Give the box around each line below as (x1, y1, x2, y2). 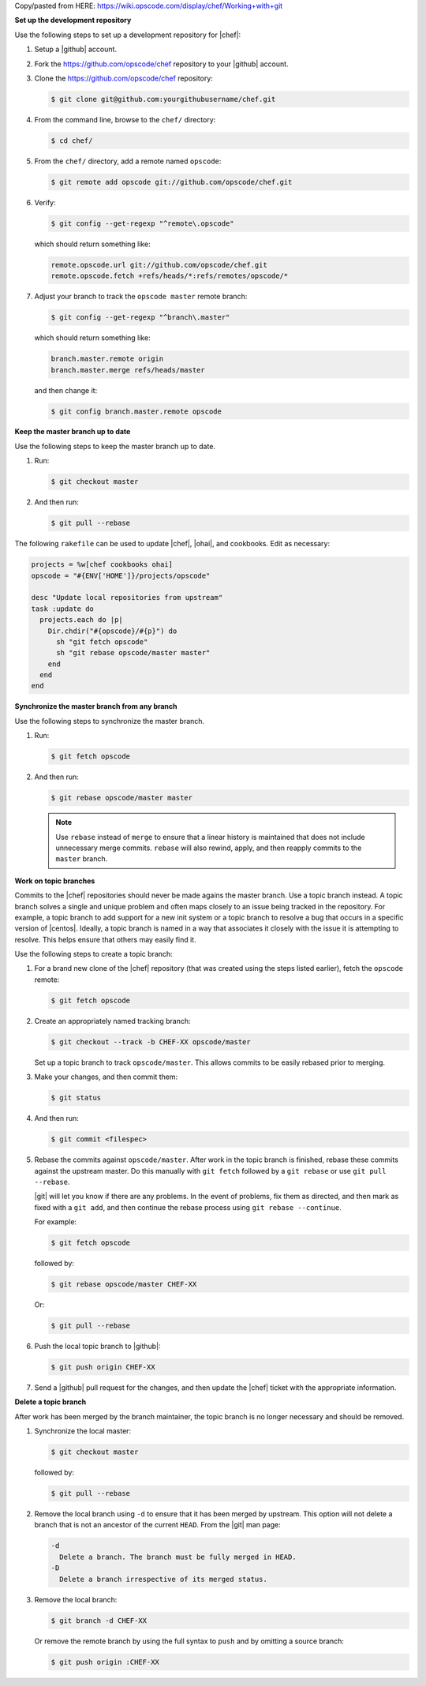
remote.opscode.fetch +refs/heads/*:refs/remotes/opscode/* (50, 272, 289, 280)
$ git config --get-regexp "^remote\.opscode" (50, 219, 234, 228)
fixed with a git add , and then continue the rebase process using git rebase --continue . (34, 1202, 342, 1212)
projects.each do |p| (39, 616, 124, 624)
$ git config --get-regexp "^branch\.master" (50, 313, 230, 322)
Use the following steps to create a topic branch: (14, 950, 173, 959)
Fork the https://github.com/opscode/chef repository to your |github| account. (34, 59, 289, 69)
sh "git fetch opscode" (56, 637, 148, 646)
